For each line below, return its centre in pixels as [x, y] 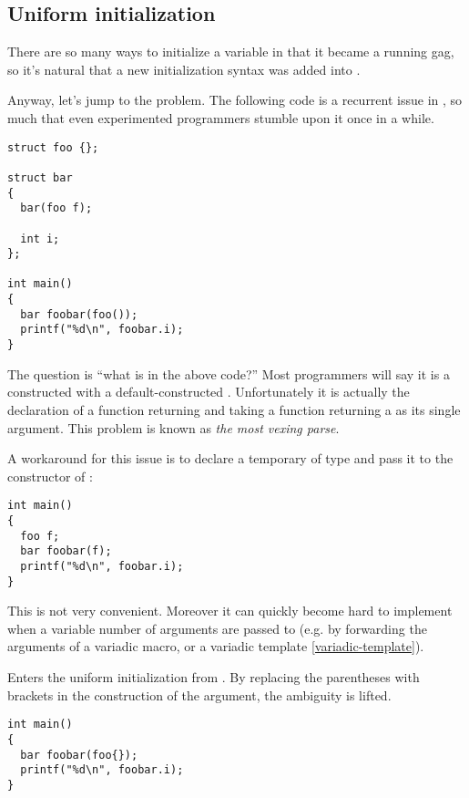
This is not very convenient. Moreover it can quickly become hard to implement [230, 611]
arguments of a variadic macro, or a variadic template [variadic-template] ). [216, 646]
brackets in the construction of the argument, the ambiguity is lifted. [199, 694]
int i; [40, 238]
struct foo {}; [53, 147]
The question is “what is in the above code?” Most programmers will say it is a [229, 373]
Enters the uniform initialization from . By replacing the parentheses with [214, 677]
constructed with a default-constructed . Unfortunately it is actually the [209, 392]
